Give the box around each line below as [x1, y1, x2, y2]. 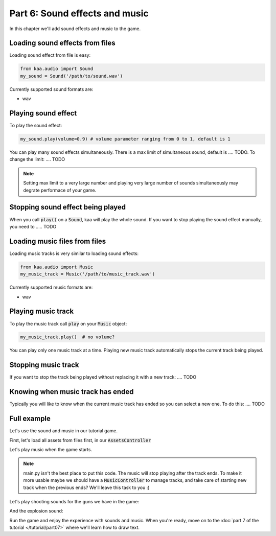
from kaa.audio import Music [20, 264, 94, 270]
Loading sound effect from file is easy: [9, 52, 91, 58]
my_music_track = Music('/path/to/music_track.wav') [20, 271, 155, 277]
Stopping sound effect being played [9, 203, 126, 212]
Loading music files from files [9, 237, 106, 245]
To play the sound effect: [9, 123, 62, 129]
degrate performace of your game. [23, 187, 97, 193]
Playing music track [9, 307, 74, 316]
